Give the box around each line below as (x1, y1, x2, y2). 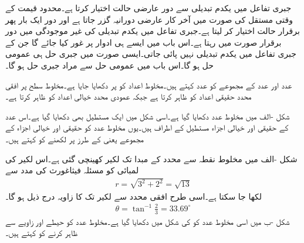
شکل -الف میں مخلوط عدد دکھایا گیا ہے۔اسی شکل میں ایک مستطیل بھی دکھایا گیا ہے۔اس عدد (5, 109, 290, 122)
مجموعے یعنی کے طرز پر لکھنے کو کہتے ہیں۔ (5, 132, 144, 145)
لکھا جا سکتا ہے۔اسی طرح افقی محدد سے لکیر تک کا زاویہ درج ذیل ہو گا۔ (5, 190, 262, 202)
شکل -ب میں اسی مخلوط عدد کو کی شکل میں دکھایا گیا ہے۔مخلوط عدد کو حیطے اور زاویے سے (5, 215, 290, 227)
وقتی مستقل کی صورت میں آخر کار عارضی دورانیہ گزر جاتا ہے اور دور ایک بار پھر (5, 13, 293, 25)
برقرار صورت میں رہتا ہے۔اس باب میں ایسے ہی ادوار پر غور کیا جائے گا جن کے (5, 36, 282, 48)
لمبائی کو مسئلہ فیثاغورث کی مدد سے (5, 164, 139, 176)
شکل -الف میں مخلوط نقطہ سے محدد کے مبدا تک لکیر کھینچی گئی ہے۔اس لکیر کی (5, 152, 298, 165)
